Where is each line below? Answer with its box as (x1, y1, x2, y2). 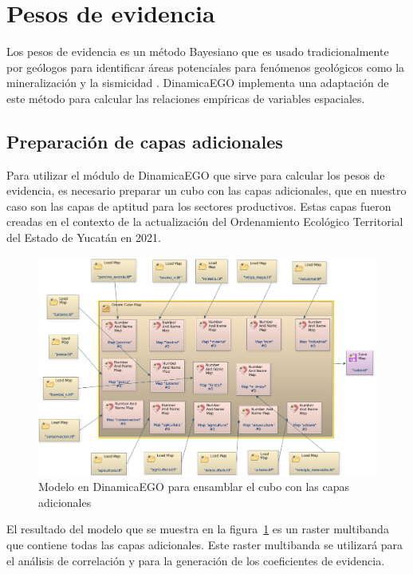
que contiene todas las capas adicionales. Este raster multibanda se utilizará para (6, 536, 403, 552)
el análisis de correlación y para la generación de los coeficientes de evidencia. (6, 552, 385, 568)
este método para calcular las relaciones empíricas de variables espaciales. (6, 89, 365, 106)
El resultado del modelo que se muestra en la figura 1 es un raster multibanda (6, 521, 389, 537)
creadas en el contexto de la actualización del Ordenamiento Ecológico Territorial (6, 213, 403, 230)
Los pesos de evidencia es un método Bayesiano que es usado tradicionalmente (6, 43, 389, 60)
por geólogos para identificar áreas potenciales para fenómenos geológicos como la (6, 58, 405, 75)
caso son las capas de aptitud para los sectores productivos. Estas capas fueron (6, 197, 391, 214)
